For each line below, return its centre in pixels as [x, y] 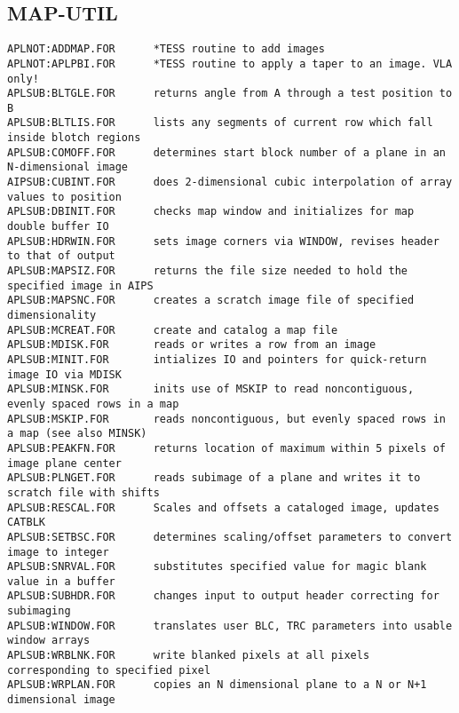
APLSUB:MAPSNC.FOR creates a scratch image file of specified [211, 301]
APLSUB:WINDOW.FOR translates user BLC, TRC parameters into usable [230, 626]
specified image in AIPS [80, 285]
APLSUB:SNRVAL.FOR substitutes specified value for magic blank [217, 567]
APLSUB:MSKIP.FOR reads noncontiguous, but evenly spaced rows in [226, 419]
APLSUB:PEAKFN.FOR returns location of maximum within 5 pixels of [226, 448]
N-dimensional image [68, 167]
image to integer [58, 552]
